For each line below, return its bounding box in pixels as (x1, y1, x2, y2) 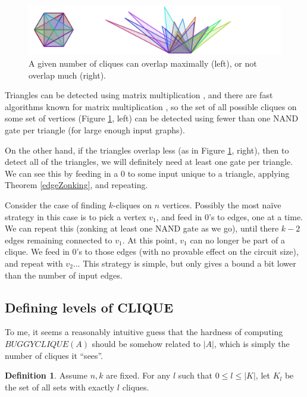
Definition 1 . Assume (5, 369, 87, 382)
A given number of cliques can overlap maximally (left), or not (29, 57, 257, 70)
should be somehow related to (92, 337, 201, 349)
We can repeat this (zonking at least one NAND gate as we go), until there (5, 222, 279, 235)
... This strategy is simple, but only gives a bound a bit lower (73, 257, 296, 269)
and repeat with (5, 257, 63, 269)
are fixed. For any (106, 369, 171, 382)
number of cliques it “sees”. (5, 349, 104, 361)
